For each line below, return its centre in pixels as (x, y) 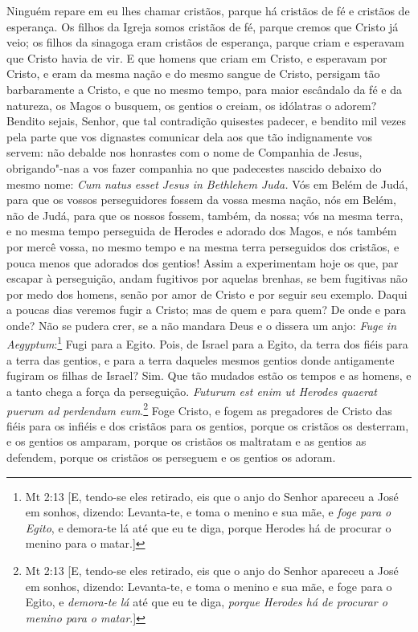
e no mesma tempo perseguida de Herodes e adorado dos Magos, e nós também (202, 231)
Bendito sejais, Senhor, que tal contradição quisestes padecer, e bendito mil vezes (206, 121)
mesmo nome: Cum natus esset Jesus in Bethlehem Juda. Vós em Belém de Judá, (207, 183)
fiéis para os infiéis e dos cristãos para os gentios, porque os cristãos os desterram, (208, 425)
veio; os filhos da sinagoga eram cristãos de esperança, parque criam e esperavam (205, 42)
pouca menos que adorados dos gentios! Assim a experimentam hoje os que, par (203, 262)
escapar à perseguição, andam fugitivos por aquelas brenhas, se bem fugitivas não (207, 278)
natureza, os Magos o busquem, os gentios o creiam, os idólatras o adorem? (192, 105)
